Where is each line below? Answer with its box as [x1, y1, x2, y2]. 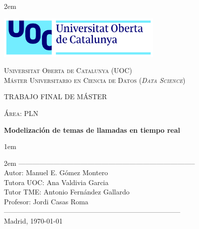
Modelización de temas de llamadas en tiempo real [4, 124, 180, 135]
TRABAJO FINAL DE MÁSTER [4, 91, 107, 102]
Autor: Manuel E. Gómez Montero [4, 167, 108, 178]
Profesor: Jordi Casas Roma [4, 196, 88, 207]
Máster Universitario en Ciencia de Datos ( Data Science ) [4, 75, 186, 85]
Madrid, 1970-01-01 [4, 216, 63, 226]
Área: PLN [4, 108, 39, 118]
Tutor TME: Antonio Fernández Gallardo [4, 187, 130, 197]
